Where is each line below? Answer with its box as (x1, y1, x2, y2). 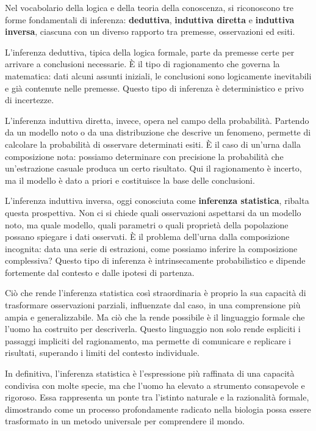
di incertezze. (5, 93, 54, 106)
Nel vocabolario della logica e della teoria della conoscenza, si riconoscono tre (5, 1, 293, 13)
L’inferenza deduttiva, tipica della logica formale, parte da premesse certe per (5, 45, 295, 58)
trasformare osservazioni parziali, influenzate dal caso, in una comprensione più (5, 299, 301, 311)
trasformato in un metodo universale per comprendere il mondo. (5, 415, 245, 427)
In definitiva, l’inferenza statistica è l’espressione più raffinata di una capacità (5, 367, 295, 380)
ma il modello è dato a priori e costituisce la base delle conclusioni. (5, 173, 255, 186)
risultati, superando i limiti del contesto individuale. (5, 346, 199, 359)
